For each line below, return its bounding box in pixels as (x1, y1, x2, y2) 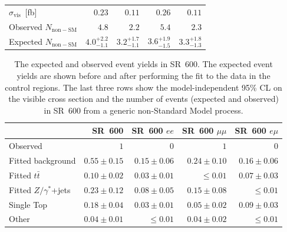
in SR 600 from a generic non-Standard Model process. (44, 104, 243, 116)
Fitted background (9, 154, 76, 167)
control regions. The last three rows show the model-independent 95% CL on (5, 81, 282, 93)
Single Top (9, 198, 47, 210)
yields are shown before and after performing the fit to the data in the (17, 69, 270, 81)
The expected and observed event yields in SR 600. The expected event (14, 58, 273, 70)
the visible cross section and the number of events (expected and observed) (8, 92, 279, 105)
